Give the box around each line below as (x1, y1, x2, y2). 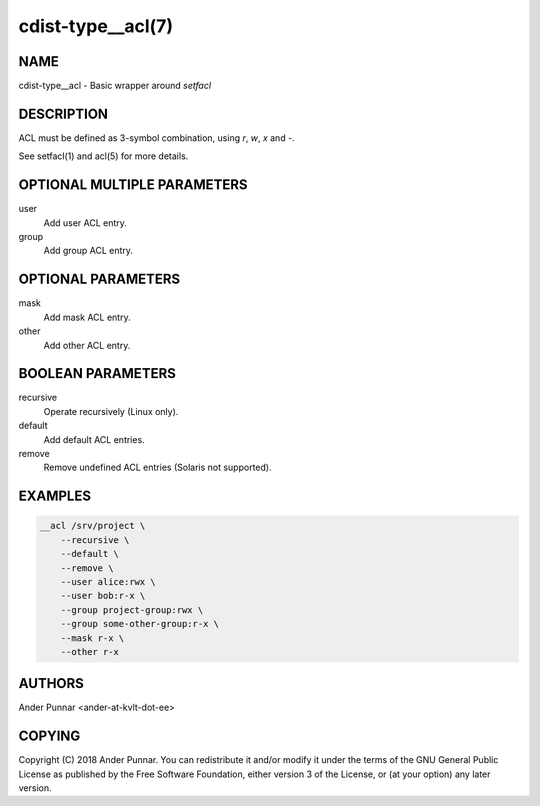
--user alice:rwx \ (60, 576, 157, 587)
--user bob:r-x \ (60, 590, 146, 602)
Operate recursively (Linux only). (43, 405, 179, 417)
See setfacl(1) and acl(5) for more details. (18, 150, 189, 162)
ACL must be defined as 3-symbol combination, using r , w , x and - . (18, 131, 295, 144)
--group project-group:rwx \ (60, 604, 204, 615)
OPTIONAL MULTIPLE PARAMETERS (18, 176, 249, 194)
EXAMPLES (18, 488, 92, 505)
